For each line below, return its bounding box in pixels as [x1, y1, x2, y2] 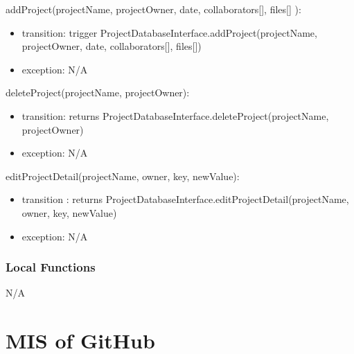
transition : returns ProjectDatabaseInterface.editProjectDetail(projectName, [21, 192, 349, 206]
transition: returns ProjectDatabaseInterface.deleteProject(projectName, [21, 108, 329, 123]
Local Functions [6, 258, 96, 276]
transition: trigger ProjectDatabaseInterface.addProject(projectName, [21, 25, 317, 39]
